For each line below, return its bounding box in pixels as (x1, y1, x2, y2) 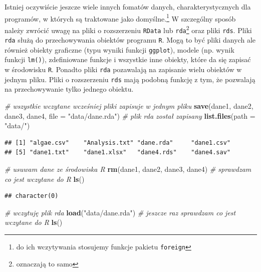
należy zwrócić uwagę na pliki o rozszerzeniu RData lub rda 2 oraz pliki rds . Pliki (5, 23, 252, 35)
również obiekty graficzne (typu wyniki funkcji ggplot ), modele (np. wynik (5, 44, 234, 55)
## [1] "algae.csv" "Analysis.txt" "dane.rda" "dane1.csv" (5, 139, 231, 146)
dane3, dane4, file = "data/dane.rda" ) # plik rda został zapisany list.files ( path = (5, 110, 255, 121)
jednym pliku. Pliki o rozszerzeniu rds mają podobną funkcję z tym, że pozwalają (5, 74, 255, 84)
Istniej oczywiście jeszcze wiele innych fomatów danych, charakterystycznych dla (5, 2, 251, 12)
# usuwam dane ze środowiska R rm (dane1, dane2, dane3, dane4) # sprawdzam (5, 164, 251, 174)
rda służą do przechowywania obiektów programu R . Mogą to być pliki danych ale (5, 35, 255, 45)
